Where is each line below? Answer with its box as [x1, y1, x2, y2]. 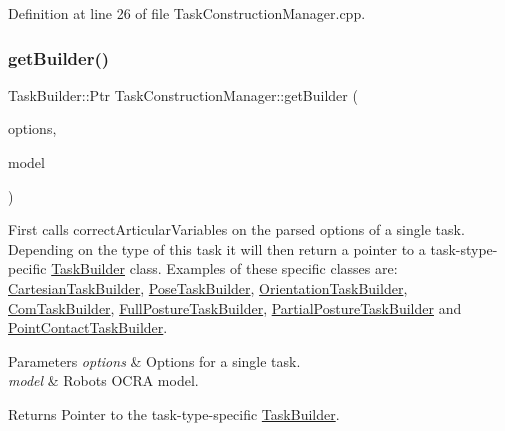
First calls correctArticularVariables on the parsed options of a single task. [8, 219, 465, 240]
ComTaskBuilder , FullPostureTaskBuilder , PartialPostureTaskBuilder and [8, 297, 462, 318]
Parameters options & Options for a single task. [8, 350, 301, 371]
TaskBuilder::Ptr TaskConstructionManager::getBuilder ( [8, 84, 358, 105]
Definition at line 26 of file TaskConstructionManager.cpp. [8, 3, 366, 23]
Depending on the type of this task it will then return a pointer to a [8, 238, 426, 259]
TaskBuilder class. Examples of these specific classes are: [51, 258, 398, 279]
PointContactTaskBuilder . [8, 317, 168, 338]
